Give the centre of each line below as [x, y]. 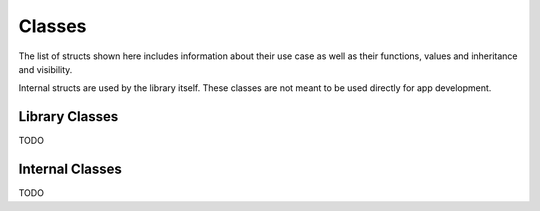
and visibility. [45, 69]
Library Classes [68, 116]
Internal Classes [70, 169]
